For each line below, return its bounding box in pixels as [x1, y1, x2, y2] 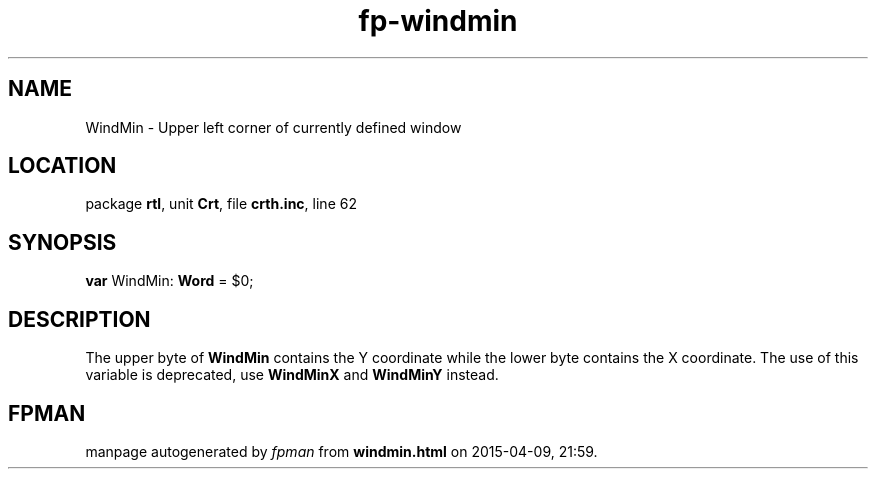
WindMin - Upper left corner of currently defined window [85, 118, 462, 136]
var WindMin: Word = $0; [85, 272, 254, 290]
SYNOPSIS [8, 229, 117, 255]
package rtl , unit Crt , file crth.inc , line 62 [85, 195, 357, 213]
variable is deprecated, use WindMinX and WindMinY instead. [85, 366, 499, 384]
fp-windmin [358, 4, 518, 38]
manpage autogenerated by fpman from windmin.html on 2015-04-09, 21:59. [85, 442, 598, 460]
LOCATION [8, 153, 117, 179]
